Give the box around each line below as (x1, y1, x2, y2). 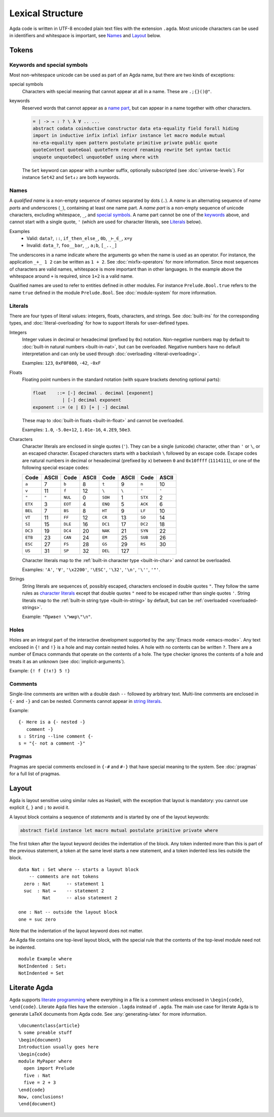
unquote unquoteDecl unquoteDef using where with (32, 154, 159, 160)
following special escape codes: (22, 464, 90, 471)
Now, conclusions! (18, 1094, 64, 1100)
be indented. (9, 944, 36, 950)
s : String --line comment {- (18, 733, 94, 740)
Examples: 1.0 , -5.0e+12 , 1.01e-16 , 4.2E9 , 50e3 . (22, 427, 131, 433)
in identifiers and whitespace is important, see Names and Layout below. (9, 32, 161, 38)
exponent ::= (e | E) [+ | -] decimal (32, 404, 129, 410)
